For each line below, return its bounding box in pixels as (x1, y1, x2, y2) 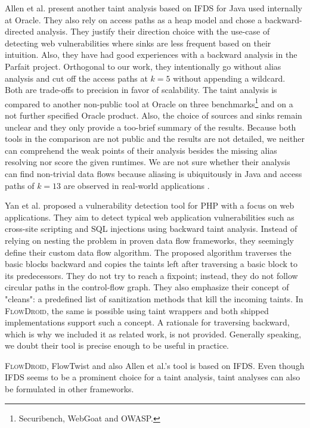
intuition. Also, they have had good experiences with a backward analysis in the (5, 48, 297, 61)
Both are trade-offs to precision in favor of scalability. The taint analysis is (5, 83, 277, 96)
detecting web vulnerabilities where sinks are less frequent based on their (5, 36, 271, 49)
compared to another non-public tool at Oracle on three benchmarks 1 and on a (5, 95, 293, 110)
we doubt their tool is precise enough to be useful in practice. (5, 339, 230, 352)
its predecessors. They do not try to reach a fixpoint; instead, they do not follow (5, 269, 298, 281)
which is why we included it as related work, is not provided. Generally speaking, (5, 327, 302, 340)
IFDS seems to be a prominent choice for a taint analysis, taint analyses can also (5, 371, 300, 383)
